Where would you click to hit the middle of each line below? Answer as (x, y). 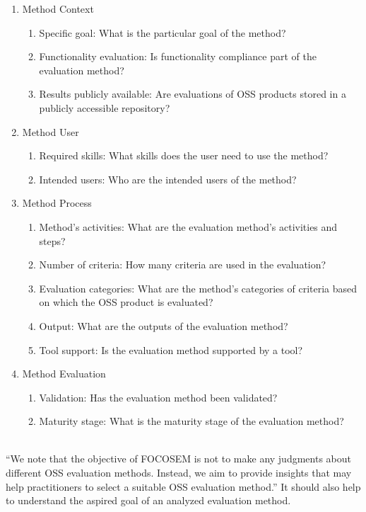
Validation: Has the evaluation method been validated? (158, 397)
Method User (51, 131)
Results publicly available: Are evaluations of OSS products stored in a (193, 94)
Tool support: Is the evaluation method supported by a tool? (171, 349)
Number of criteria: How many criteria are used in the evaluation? (183, 264)
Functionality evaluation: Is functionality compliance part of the (178, 56)
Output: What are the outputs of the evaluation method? (164, 325)
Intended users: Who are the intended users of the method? (168, 179)
